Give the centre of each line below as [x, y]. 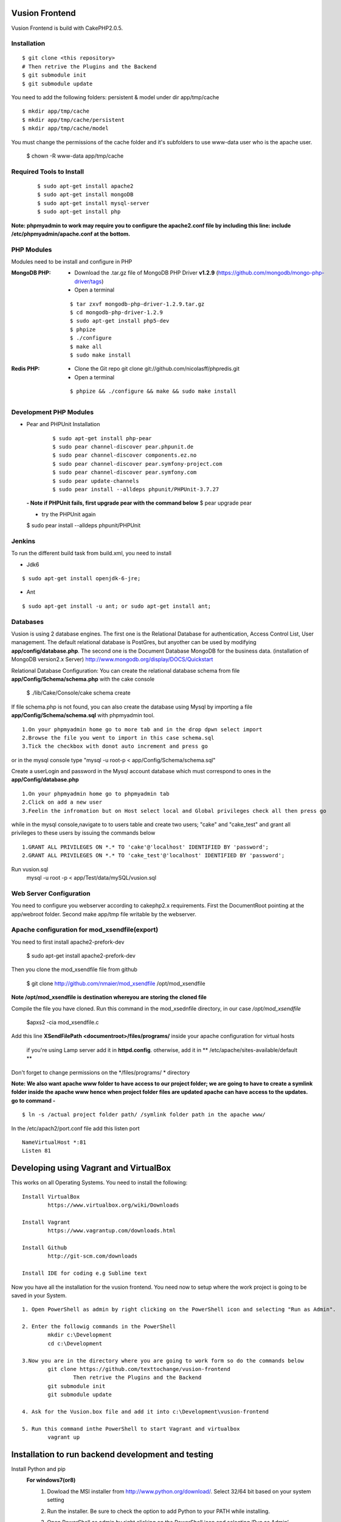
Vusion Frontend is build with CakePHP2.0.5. [67, 28]
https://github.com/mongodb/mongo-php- [271, 273]
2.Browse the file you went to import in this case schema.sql [118, 738]
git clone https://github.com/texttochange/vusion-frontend [139, 1369]
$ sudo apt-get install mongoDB [85, 195]
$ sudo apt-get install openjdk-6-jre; [81, 579]
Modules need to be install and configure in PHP [72, 262]
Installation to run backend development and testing [112, 1454]
